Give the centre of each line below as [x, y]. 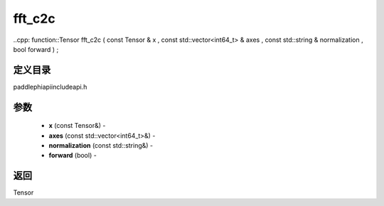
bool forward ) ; [36, 49]
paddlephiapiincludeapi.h [50, 87]
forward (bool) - [73, 156]
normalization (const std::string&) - [101, 146]
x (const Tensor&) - [77, 126]
